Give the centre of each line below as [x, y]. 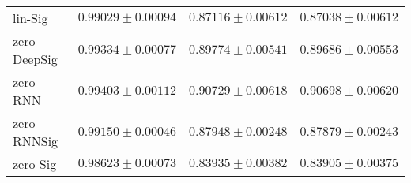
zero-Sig [35, 164]
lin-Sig [30, 18]
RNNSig [36, 141]
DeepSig [35, 59]
